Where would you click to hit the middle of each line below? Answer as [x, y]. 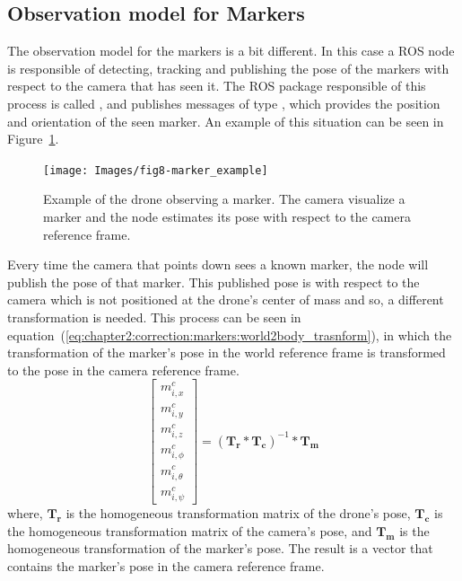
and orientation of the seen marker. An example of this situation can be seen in [226, 121]
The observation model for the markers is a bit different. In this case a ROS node [231, 51]
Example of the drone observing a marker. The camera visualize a [224, 199]
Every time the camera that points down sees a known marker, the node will [218, 264]
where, [25, 512]
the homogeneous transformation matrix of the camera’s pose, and [190, 530]
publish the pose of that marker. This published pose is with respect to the [214, 282]
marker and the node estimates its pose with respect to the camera [227, 217]
